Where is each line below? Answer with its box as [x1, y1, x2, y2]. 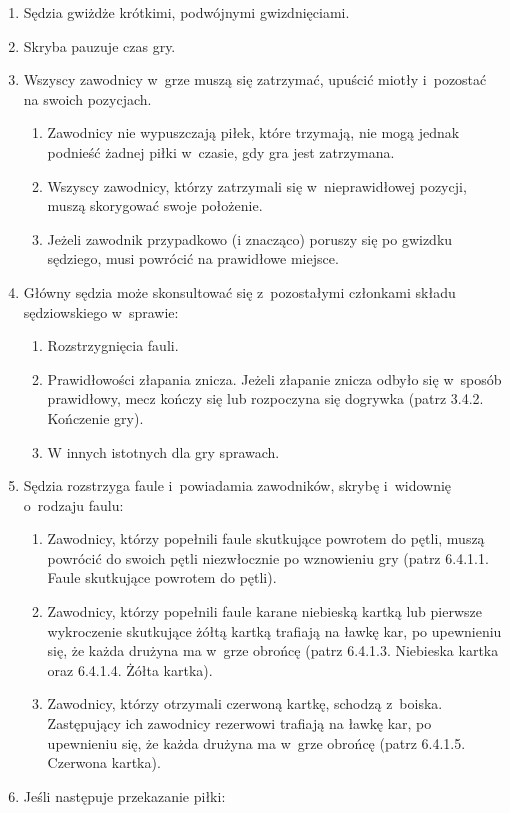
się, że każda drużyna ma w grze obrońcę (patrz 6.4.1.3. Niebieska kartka [47, 640, 499, 661]
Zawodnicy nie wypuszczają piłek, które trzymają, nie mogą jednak [47, 122, 460, 143]
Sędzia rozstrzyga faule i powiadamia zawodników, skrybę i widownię [23, 475, 452, 496]
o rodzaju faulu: [23, 494, 124, 515]
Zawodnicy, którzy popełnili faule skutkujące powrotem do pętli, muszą [47, 528, 485, 549]
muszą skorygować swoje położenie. [47, 195, 263, 216]
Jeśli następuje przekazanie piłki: [23, 785, 226, 806]
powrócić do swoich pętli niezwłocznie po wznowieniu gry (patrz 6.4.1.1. [47, 547, 489, 568]
